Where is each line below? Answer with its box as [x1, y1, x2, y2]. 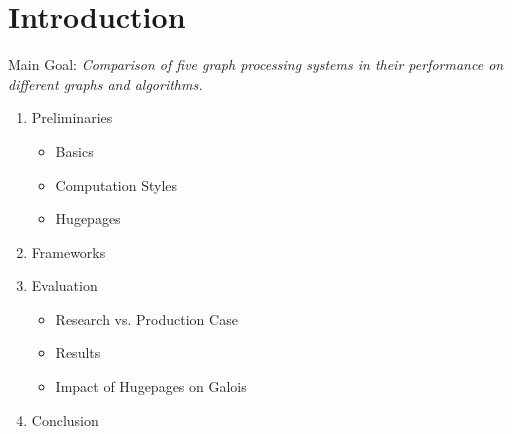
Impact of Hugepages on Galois [55, 376, 247, 397]
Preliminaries [31, 107, 113, 128]
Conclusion [31, 409, 99, 430]
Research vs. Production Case [55, 308, 238, 329]
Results [55, 342, 101, 363]
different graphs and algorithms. [8, 73, 203, 94]
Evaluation [31, 275, 98, 296]
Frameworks [31, 241, 106, 262]
